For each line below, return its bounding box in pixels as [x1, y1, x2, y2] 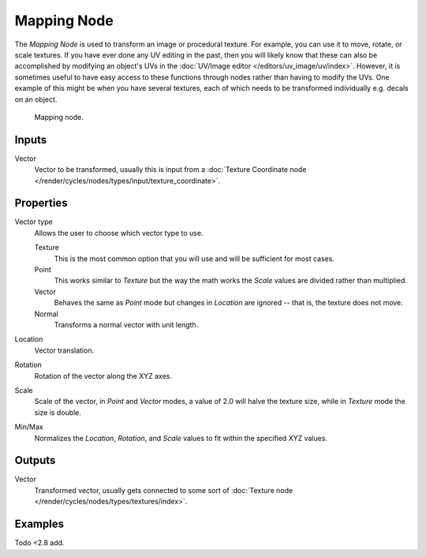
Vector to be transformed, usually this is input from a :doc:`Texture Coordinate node [34, 165, 307, 174]
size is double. [34, 407, 82, 417]
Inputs [14, 133, 47, 146]
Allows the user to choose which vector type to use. [34, 228, 204, 237]
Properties [14, 196, 68, 210]
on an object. [14, 95, 58, 104]
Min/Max [14, 422, 43, 432]
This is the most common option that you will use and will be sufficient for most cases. [54, 253, 335, 264]
